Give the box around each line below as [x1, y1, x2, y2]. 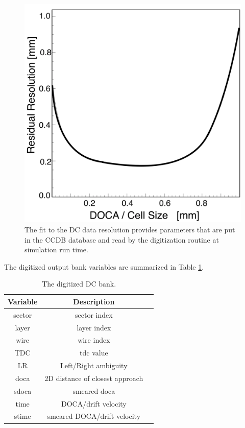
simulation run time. [24, 244, 88, 255]
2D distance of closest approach [44, 372, 143, 383]
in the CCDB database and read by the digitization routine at [24, 234, 219, 245]
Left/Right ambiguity [60, 360, 128, 371]
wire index [78, 335, 110, 345]
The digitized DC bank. [42, 278, 116, 289]
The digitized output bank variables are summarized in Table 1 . [4, 261, 204, 272]
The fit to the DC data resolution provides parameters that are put [24, 224, 235, 234]
